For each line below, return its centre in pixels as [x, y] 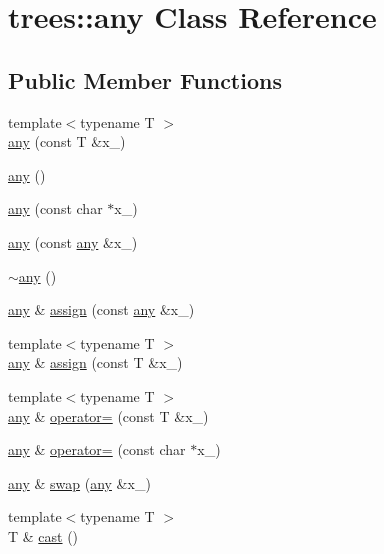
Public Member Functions [145, 79]
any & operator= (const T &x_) [108, 415]
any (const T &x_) [67, 141]
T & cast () [43, 535]
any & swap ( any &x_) [79, 482]
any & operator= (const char [97, 449]
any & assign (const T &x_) [95, 362]
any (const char [55, 208]
